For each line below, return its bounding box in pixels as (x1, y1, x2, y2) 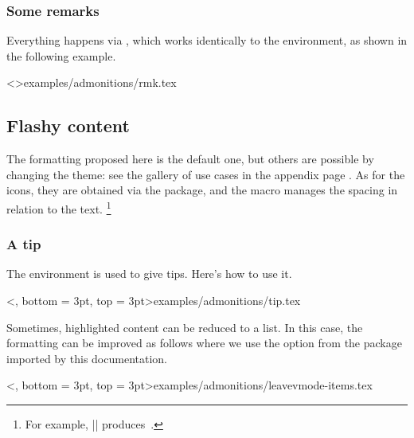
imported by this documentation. (6, 350, 167, 366)
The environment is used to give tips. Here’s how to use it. (6, 265, 292, 282)
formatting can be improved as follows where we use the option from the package (6, 334, 402, 351)
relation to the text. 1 (6, 197, 111, 217)
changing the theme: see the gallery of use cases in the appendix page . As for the (6, 166, 405, 182)
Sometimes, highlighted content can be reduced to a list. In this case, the (6, 319, 363, 335)
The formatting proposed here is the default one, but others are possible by (6, 151, 374, 167)
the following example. (6, 47, 116, 64)
